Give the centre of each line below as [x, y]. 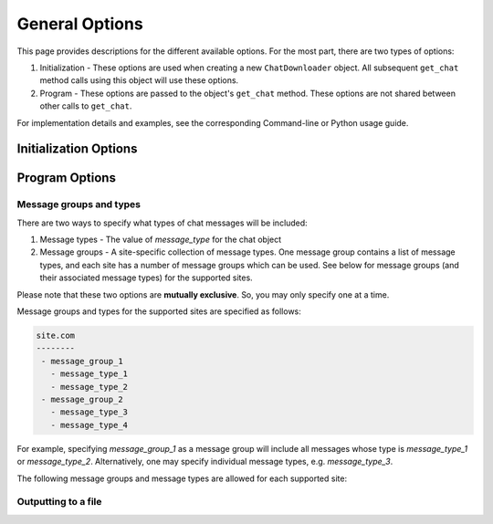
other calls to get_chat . [86, 106]
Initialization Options [77, 149]
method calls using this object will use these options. [139, 80]
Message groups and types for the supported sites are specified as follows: [159, 311]
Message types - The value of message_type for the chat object [161, 240]
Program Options [66, 178]
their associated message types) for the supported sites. [146, 278]
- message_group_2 [82, 399]
